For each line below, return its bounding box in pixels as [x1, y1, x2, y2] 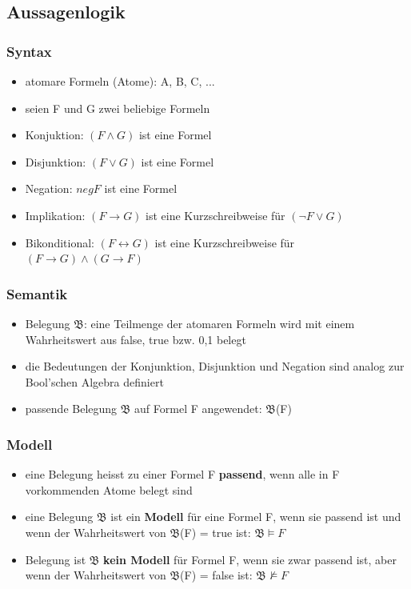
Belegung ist [25, 551, 86, 567]
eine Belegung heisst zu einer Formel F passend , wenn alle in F [25, 466, 340, 483]
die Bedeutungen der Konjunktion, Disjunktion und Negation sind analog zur [25, 358, 405, 375]
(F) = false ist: [180, 567, 253, 583]
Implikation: [25, 206, 86, 223]
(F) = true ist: [180, 523, 251, 540]
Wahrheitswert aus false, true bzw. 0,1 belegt [25, 331, 246, 347]
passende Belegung [25, 400, 118, 417]
